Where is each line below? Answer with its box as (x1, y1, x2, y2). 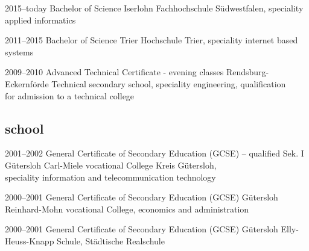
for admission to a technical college (5, 89, 135, 102)
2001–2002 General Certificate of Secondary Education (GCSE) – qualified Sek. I (5, 147, 304, 160)
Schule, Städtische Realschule (57, 234, 165, 247)
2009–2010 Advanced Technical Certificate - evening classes (5, 66, 224, 78)
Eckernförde (5, 77, 49, 90)
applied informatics (5, 13, 76, 26)
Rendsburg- (226, 66, 269, 78)
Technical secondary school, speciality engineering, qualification (51, 77, 286, 90)
